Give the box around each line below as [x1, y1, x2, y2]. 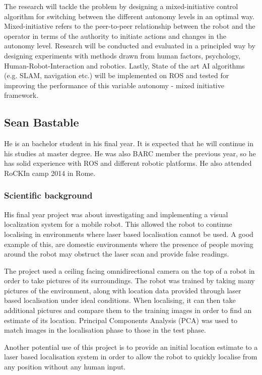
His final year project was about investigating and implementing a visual [4, 209, 228, 219]
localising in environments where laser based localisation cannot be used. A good [4, 228, 253, 239]
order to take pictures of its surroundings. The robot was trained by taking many [4, 275, 255, 286]
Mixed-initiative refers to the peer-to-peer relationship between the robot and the [4, 21, 255, 31]
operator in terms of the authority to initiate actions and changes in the [4, 30, 227, 41]
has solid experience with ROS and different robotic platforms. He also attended [4, 158, 252, 168]
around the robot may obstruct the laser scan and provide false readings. [4, 248, 229, 259]
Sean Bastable [4, 114, 79, 130]
